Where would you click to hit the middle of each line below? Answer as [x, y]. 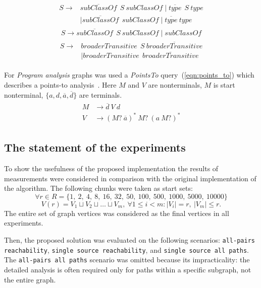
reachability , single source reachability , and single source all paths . [126, 249]
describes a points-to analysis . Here [60, 84]
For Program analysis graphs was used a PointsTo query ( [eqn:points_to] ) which [129, 75]
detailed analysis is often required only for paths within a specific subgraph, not [128, 270]
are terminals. [100, 94]
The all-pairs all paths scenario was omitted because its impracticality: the [127, 260]
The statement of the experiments [95, 147]
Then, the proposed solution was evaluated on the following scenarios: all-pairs [129, 240]
